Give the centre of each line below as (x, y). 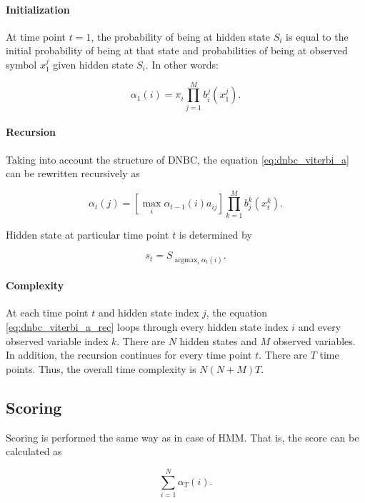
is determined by (215, 234)
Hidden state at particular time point (87, 234)
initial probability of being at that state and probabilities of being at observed (177, 50)
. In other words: (182, 64)
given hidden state (93, 64)
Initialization (38, 9)
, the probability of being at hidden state (180, 36)
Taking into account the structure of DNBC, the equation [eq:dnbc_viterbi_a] (177, 159)
